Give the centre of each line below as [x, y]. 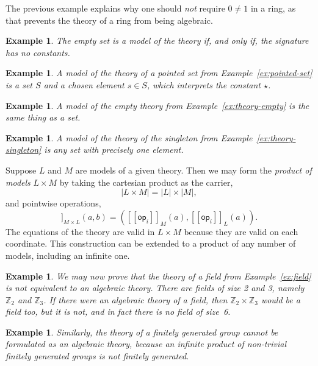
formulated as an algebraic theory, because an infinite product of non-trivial [146, 344]
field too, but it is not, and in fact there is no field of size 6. [118, 311]
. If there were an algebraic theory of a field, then [136, 299]
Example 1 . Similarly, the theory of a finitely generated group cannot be [142, 332]
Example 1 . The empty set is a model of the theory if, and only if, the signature [157, 40]
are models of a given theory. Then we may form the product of [193, 170]
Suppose [21, 170]
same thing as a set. [43, 117]
